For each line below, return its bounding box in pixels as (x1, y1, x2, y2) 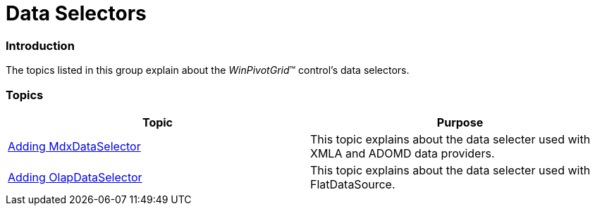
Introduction (6, 38, 75, 53)
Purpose (436, 115, 484, 129)
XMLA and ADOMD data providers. (310, 146, 495, 160)
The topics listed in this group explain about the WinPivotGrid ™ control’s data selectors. (6, 64, 410, 77)
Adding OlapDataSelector (8, 170, 142, 184)
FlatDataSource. (310, 177, 395, 191)
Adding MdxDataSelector (8, 139, 141, 153)
